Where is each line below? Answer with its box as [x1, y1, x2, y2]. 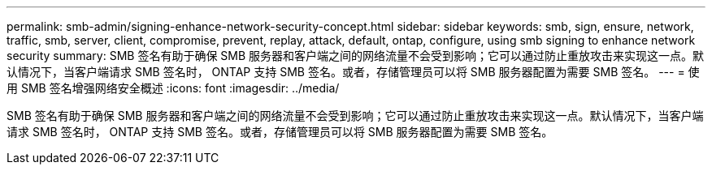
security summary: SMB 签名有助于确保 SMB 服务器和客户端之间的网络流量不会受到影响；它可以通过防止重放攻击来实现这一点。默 [7, 49, 705, 62]
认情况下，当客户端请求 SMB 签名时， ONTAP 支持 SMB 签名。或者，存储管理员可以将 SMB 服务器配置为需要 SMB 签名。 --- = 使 [7, 65, 700, 79]
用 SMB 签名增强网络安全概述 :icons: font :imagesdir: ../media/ [7, 81, 340, 95]
